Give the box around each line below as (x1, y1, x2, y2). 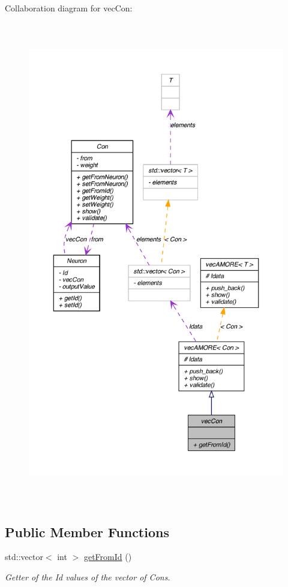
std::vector (5, 550, 43, 563)
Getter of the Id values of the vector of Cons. (5, 570, 170, 583)
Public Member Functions (5, 522, 169, 541)
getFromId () (83, 550, 132, 563)
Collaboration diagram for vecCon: (5, 2, 133, 14)
